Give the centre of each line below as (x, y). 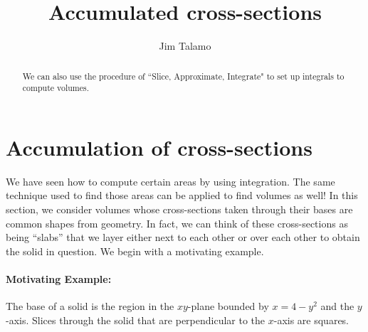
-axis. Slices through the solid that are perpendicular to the (136, 320)
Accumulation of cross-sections (159, 147)
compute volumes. (56, 88)
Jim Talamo (185, 46)
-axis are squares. (311, 320)
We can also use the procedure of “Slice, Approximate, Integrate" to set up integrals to (183, 76)
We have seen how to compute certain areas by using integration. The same (170, 181)
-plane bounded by (228, 306)
